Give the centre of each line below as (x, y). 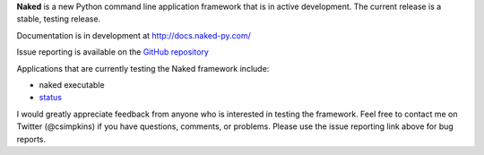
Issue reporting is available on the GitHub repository (113, 52)
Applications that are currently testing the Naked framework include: (143, 68)
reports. (31, 139)
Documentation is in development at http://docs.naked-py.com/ (134, 35)
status (51, 98)
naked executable (72, 84)
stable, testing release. (59, 19)
